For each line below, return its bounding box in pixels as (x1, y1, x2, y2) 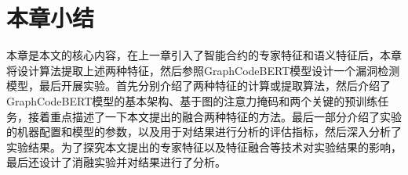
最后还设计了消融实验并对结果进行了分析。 (6, 154, 226, 170)
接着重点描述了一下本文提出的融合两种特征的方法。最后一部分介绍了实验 (27, 108, 402, 124)
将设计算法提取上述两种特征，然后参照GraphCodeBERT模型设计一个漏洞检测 (6, 62, 400, 78)
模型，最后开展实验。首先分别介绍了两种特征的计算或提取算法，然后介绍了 (6, 77, 391, 94)
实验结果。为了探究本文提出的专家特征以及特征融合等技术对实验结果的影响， (6, 138, 402, 155)
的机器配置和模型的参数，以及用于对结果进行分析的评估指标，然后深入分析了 (6, 123, 402, 140)
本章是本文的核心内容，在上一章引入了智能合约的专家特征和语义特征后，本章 (6, 47, 402, 63)
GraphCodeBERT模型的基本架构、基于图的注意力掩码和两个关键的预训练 (6, 92, 378, 109)
